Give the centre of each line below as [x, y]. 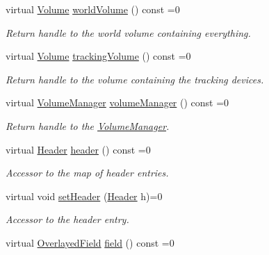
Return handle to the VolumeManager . [88, 125]
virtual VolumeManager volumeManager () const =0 [117, 102]
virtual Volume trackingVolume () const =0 [98, 56]
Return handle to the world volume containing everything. [128, 32]
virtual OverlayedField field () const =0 [90, 242]
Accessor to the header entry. [67, 219]
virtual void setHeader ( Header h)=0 [84, 196]
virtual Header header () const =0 [78, 149]
